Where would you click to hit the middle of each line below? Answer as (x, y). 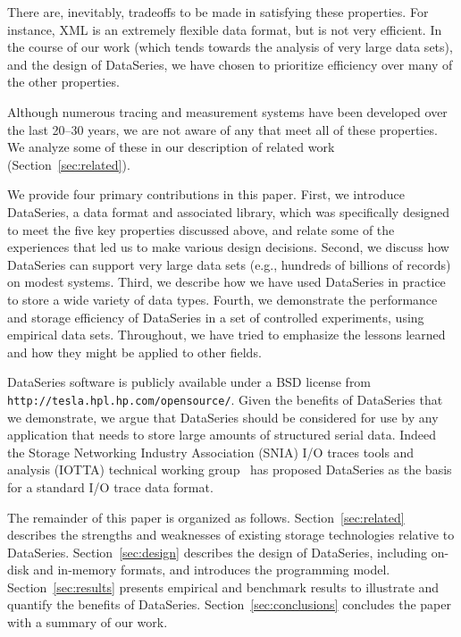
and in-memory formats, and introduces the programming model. (212, 570)
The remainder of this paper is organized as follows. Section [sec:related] (206, 517)
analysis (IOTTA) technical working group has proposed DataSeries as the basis (230, 469)
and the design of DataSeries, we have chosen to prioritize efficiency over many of (230, 64)
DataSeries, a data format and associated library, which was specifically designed (229, 211)
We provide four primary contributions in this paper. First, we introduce (206, 194)
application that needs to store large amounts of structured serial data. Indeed (222, 435)
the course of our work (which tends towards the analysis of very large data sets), (230, 47)
